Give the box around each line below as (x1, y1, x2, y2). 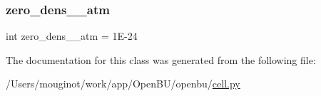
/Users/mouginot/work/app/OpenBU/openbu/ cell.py (6, 76, 240, 91)
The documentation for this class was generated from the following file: (6, 52, 316, 67)
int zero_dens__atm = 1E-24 (6, 28, 138, 43)
